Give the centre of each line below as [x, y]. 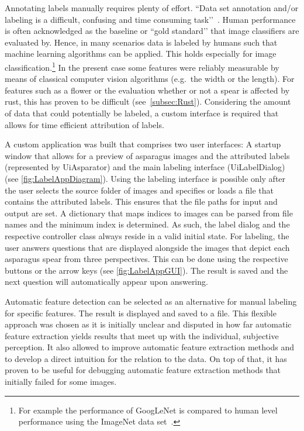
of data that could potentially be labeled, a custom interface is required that [142, 113]
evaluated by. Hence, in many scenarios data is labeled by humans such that [141, 42]
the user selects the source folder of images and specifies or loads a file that [139, 190]
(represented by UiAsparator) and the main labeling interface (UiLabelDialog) [145, 167]
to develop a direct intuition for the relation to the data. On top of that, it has [146, 358]
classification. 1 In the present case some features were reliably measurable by [142, 66]
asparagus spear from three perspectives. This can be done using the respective [146, 259]
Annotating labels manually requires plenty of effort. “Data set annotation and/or [152, 8]
